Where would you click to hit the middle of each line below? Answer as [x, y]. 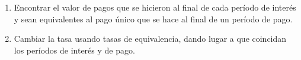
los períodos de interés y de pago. [74, 50]
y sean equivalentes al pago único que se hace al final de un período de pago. [153, 19]
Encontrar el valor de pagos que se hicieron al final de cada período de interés [155, 7]
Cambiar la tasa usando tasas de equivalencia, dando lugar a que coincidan [150, 39]
